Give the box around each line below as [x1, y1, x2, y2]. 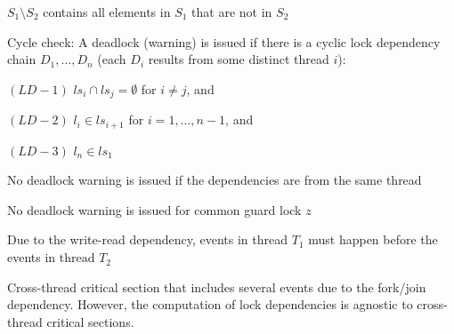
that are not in [191, 3, 272, 20]
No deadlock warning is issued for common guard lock [7, 200, 302, 219]
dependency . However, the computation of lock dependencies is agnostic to [7, 295, 413, 314]
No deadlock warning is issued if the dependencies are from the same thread [7, 171, 422, 189]
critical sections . [46, 312, 134, 330]
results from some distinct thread [148, 50, 329, 68]
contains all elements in [43, 3, 171, 20]
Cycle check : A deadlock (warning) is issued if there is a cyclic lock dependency [7, 32, 441, 51]
